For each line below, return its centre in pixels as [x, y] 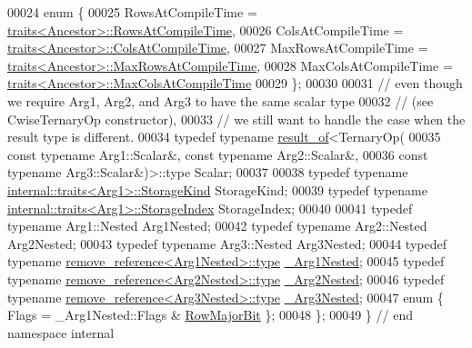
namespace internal [61, 332]
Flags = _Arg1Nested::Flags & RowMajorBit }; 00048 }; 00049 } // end [210, 315]
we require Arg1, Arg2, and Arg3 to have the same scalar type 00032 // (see [221, 100]
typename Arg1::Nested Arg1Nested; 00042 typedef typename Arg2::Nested [217, 226]
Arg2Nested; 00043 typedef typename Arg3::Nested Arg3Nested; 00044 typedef [227, 243]
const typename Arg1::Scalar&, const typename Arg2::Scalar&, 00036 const [218, 154]
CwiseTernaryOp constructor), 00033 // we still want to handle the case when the [236, 119]
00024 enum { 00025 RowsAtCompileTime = [132, 12]
